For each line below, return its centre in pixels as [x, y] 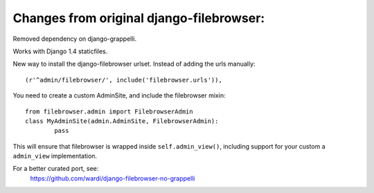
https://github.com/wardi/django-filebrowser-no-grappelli [113, 178]
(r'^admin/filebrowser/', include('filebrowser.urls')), [124, 80]
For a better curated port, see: [56, 169]
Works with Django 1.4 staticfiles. [60, 51]
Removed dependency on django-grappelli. [75, 39]
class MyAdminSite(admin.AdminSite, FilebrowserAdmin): [122, 121]
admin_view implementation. [55, 156]
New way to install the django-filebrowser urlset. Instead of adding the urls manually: [134, 64]
